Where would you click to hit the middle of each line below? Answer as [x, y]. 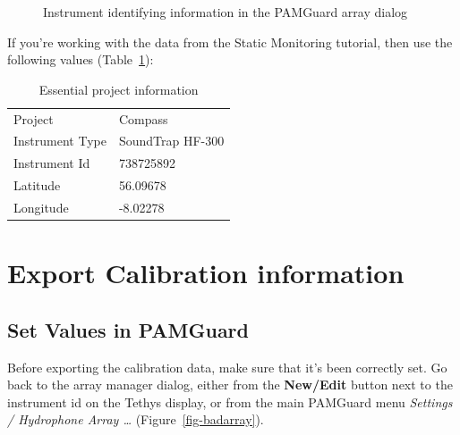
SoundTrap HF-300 [171, 141]
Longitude [41, 207]
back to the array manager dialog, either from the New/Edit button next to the [230, 385]
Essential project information [119, 89]
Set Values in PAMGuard [128, 329]
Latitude [37, 185]
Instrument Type [60, 141]
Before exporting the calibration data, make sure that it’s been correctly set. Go [227, 367]
